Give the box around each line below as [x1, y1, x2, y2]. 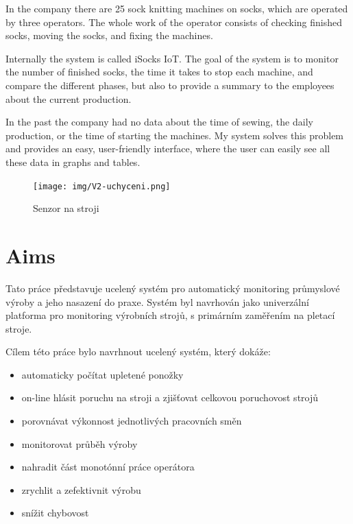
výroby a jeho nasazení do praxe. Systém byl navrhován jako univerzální [5, 294, 309, 309]
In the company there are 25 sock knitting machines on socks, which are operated [5, 1, 348, 15]
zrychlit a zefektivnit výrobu [21, 482, 141, 497]
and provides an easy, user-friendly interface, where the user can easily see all [5, 141, 330, 156]
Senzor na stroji [33, 201, 99, 215]
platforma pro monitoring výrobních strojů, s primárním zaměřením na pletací [5, 308, 335, 322]
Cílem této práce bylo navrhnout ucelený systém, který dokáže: [5, 344, 271, 359]
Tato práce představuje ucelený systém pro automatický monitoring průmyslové [5, 281, 340, 295]
